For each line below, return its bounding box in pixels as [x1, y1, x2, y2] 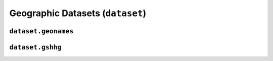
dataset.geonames [9, 27, 74, 35]
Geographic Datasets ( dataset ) [9, 8, 147, 19]
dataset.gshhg [9, 43, 62, 51]
